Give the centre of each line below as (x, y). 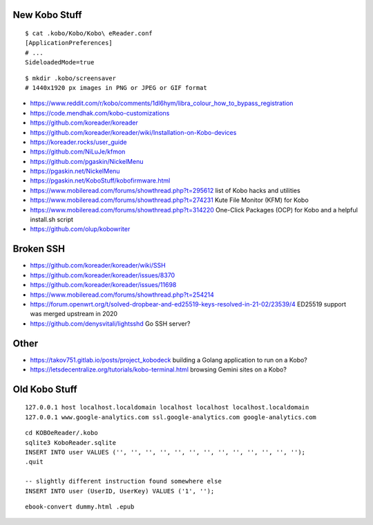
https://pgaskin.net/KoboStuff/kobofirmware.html (100, 181)
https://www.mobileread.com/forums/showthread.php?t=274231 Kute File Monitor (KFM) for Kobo (169, 200)
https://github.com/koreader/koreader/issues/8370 (103, 275)
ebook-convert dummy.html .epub (80, 506)
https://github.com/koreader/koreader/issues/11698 (103, 285)
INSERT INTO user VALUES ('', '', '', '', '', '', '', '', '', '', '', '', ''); (165, 452)
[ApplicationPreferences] (69, 43)
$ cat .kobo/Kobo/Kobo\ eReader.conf (89, 34)
